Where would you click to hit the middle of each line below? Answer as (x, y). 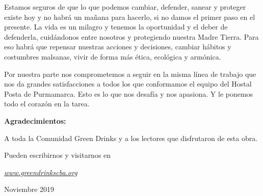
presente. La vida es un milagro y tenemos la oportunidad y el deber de (116, 27)
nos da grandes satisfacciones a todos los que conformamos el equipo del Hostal (128, 84)
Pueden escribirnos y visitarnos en (58, 155)
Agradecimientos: (35, 120)
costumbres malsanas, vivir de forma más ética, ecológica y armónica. (113, 56)
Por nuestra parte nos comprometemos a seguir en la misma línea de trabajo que (130, 74)
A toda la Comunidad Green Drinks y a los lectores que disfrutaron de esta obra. (131, 138)
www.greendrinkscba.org (41, 172)
